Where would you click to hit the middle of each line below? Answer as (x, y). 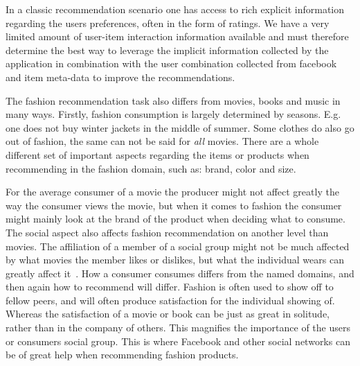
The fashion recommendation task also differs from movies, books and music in (173, 100)
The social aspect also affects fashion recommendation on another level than (167, 232)
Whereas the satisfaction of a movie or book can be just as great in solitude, (168, 314)
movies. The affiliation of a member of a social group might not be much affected (178, 246)
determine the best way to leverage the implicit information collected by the (167, 50)
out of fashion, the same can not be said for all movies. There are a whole (162, 141)
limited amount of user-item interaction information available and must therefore (177, 36)
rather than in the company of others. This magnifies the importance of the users (178, 328)
